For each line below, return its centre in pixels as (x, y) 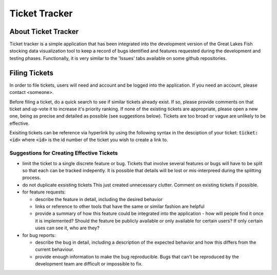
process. (32, 178)
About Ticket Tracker (44, 32)
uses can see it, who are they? (67, 228)
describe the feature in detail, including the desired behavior (99, 199)
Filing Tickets (32, 73)
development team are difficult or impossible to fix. (89, 264)
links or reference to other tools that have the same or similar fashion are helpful (120, 206)
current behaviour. (55, 249)
